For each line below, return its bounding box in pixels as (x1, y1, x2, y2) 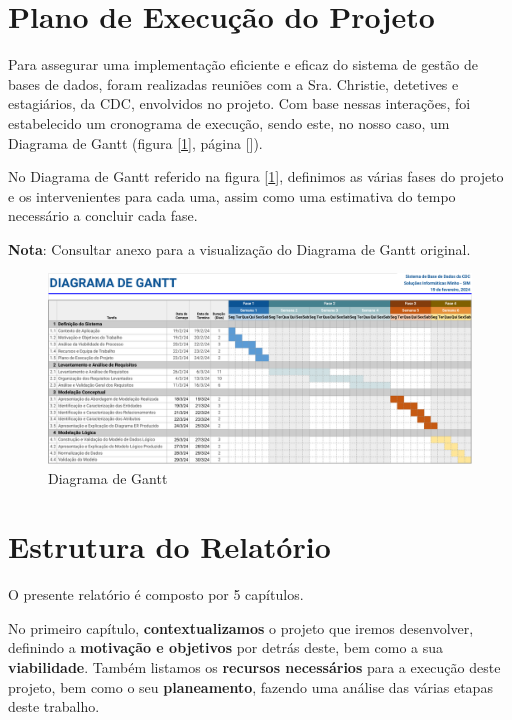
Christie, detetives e (336, 73, 459, 94)
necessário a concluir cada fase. (8, 205, 198, 226)
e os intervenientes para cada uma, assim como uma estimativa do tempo (8, 185, 456, 206)
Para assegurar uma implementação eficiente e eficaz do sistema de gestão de (8, 54, 478, 75)
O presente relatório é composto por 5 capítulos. (8, 584, 304, 605)
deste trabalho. (8, 696, 100, 717)
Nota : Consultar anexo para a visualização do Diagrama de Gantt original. (8, 238, 471, 259)
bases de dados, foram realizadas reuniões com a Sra (8, 73, 329, 94)
